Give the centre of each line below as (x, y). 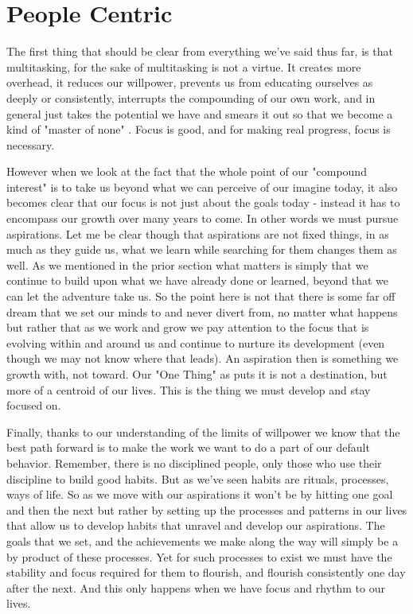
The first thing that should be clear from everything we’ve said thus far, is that (200, 51)
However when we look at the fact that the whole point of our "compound (187, 171)
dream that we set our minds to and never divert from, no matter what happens (202, 311)
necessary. (31, 144)
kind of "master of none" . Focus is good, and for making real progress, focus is (199, 129)
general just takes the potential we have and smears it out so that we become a (200, 113)
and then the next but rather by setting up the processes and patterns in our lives (207, 509)
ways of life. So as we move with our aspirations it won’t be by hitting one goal (200, 494)
